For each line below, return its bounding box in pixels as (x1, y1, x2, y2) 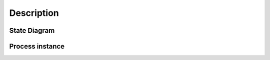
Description (9, 7, 59, 18)
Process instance (9, 42, 65, 51)
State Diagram (9, 26, 55, 35)
